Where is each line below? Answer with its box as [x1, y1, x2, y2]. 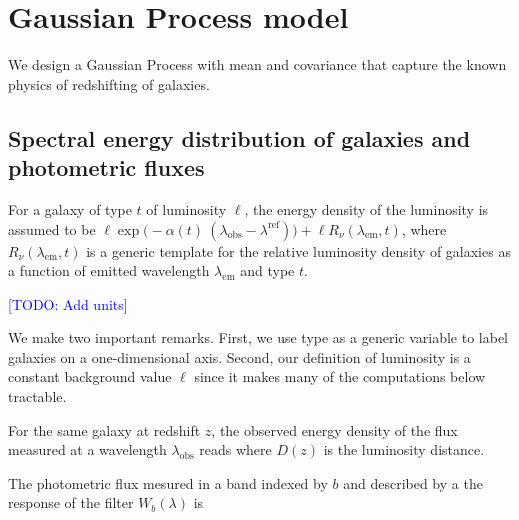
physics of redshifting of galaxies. [8, 73, 210, 94]
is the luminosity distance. [323, 439, 485, 460]
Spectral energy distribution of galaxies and [8, 122, 471, 153]
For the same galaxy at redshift [8, 419, 201, 440]
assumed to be [8, 218, 96, 239]
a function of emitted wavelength [8, 260, 210, 281]
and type [240, 260, 295, 281]
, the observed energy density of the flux [211, 419, 458, 440]
